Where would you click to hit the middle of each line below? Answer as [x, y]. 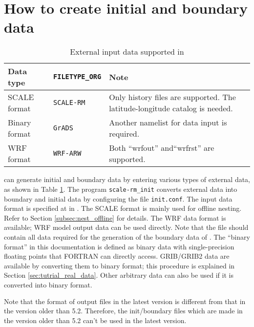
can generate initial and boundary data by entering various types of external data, [127, 179]
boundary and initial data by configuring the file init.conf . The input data [118, 198]
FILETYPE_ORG [77, 77]
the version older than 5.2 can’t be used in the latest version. [95, 320]
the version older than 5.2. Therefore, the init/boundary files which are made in [123, 311]
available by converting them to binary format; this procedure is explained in [119, 265]
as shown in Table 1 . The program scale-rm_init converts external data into [121, 189]
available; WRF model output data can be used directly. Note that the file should [126, 227]
